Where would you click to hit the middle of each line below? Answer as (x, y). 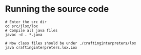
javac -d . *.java (24, 35)
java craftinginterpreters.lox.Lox (41, 47)
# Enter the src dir (26, 22)
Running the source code (57, 9)
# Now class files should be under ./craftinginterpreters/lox (71, 43)
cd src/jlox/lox (21, 26)
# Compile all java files (31, 30)
